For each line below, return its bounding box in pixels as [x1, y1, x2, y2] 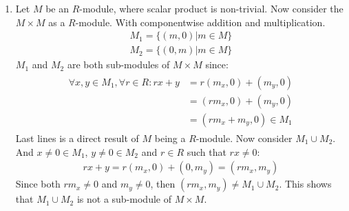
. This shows [279, 177, 332, 191]
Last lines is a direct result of [15, 130, 139, 145]
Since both [15, 177, 61, 191]
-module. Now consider [195, 130, 293, 145]
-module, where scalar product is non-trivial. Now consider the [79, 1, 343, 15]
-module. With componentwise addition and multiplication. [75, 14, 326, 29]
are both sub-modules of [67, 57, 170, 72]
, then [150, 177, 176, 191]
